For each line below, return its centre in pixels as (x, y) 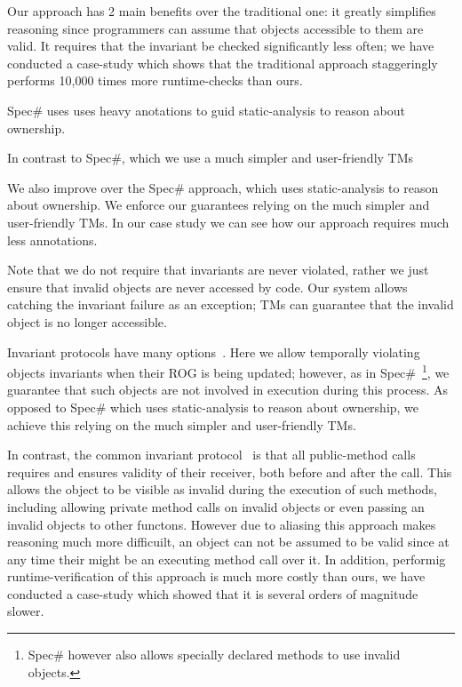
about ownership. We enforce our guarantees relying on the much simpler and (219, 205)
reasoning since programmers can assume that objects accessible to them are (215, 28)
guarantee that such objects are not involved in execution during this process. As (228, 390)
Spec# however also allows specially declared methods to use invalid (214, 655)
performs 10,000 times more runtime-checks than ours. (155, 80)
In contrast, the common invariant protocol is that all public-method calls (211, 455)
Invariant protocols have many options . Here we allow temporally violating (214, 351)
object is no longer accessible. (87, 321)
